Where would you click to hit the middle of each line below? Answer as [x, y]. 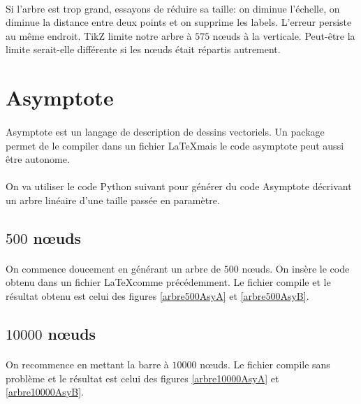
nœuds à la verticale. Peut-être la [284, 35]
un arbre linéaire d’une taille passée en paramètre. [113, 200]
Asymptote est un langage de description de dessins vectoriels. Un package [165, 131]
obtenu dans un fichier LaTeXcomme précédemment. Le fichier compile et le [168, 282]
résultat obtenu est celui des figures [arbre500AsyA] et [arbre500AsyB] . [157, 296]
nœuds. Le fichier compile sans [265, 365]
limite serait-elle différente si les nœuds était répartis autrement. [143, 49]
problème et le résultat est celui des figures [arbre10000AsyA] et [142, 378]
